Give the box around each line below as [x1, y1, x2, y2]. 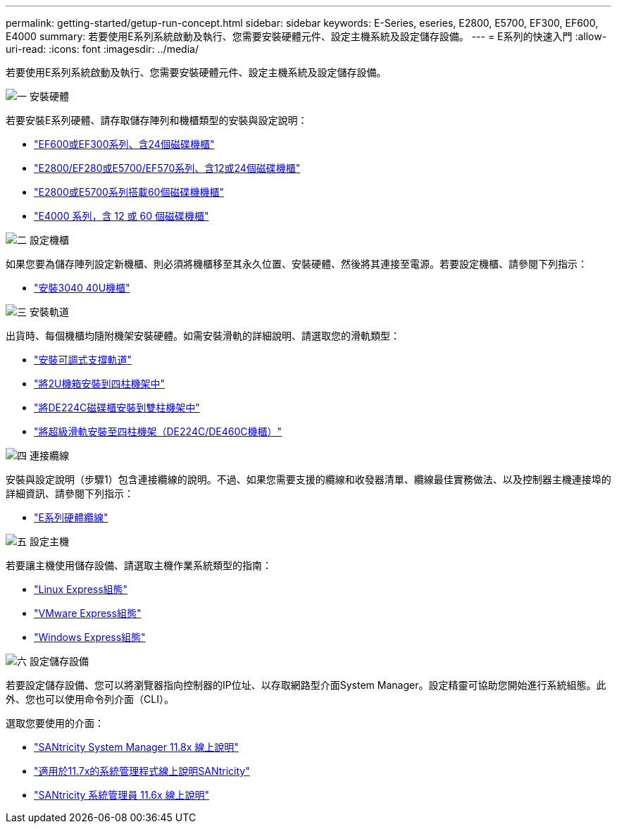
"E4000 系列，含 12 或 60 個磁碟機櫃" [34, 210, 209, 222]
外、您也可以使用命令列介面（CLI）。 [6, 693, 174, 705]
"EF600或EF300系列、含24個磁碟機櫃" [34, 138, 215, 150]
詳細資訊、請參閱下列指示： [6, 487, 134, 499]
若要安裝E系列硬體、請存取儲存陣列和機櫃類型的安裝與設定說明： [6, 114, 308, 126]
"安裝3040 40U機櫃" [34, 282, 130, 294]
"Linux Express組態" [34, 583, 128, 595]
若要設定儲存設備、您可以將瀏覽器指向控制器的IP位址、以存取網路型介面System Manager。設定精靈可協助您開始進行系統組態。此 [6, 679, 606, 691]
